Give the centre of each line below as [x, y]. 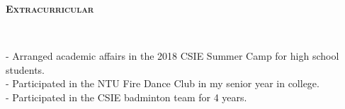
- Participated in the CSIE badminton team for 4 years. [126, 97]
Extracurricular [50, 8]
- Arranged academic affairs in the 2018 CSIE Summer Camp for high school [172, 56]
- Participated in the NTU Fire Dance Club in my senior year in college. [163, 83]
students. [25, 69]
